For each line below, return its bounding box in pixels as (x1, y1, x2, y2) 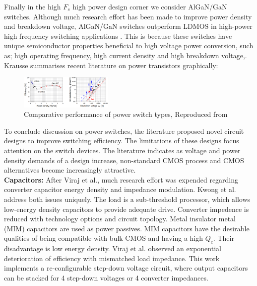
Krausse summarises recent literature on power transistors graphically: (4, 60, 218, 70)
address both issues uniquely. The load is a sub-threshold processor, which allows (4, 193, 251, 204)
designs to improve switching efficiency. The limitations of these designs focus (4, 135, 239, 146)
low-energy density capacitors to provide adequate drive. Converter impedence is (4, 203, 249, 214)
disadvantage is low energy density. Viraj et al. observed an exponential (4, 243, 221, 254)
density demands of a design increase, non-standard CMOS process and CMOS (4, 155, 244, 165)
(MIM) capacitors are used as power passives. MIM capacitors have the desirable (4, 223, 250, 233)
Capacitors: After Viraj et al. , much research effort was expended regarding (4, 174, 239, 185)
